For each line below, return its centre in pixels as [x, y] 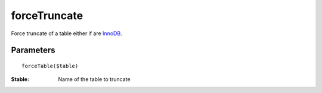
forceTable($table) [50, 66]
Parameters [33, 50]
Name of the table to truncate [94, 79]
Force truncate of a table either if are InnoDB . [66, 33]
